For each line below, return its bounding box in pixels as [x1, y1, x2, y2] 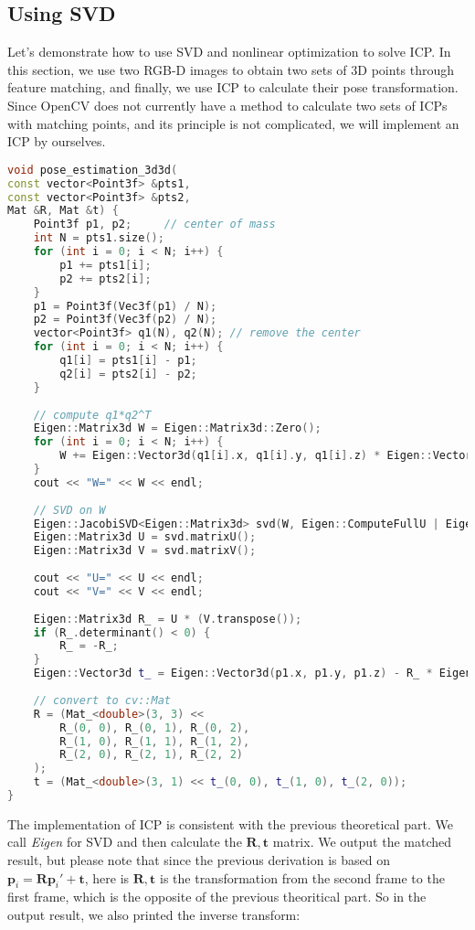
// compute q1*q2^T [33, 408, 152, 422]
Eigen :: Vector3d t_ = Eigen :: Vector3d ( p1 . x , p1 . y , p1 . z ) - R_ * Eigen [33, 667, 472, 680]
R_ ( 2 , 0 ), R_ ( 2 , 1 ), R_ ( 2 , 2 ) [59, 748, 243, 762]
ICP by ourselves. [7, 132, 106, 151]
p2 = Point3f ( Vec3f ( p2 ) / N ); [33, 313, 217, 326]
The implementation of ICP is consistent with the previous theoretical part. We [7, 814, 453, 833]
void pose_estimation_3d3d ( [7, 163, 178, 176]
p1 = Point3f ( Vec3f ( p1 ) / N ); [33, 299, 217, 313]
